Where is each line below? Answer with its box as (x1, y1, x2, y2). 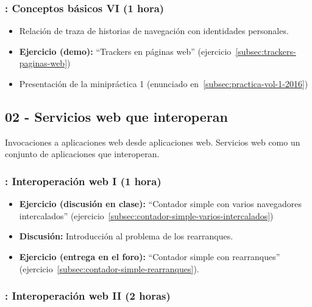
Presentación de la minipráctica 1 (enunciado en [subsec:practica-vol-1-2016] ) (19, 77, 308, 90)
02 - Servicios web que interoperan (5, 107, 229, 125)
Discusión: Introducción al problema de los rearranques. (19, 230, 233, 242)
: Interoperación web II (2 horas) (5, 288, 171, 303)
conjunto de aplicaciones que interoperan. (5, 147, 160, 160)
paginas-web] (19, 57, 68, 69)
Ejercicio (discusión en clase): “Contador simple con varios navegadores (19, 197, 302, 210)
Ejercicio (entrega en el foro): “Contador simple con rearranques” (19, 250, 280, 263)
